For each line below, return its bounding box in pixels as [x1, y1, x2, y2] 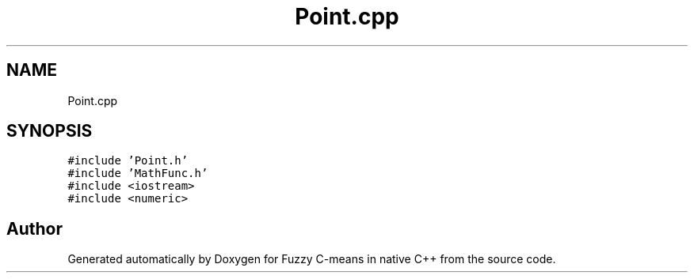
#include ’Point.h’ [67, 154, 189, 168]
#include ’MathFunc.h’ [67, 167, 208, 180]
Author [6, 218, 63, 239]
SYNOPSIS [6, 121, 93, 141]
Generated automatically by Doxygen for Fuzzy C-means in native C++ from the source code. [67, 252, 556, 266]
